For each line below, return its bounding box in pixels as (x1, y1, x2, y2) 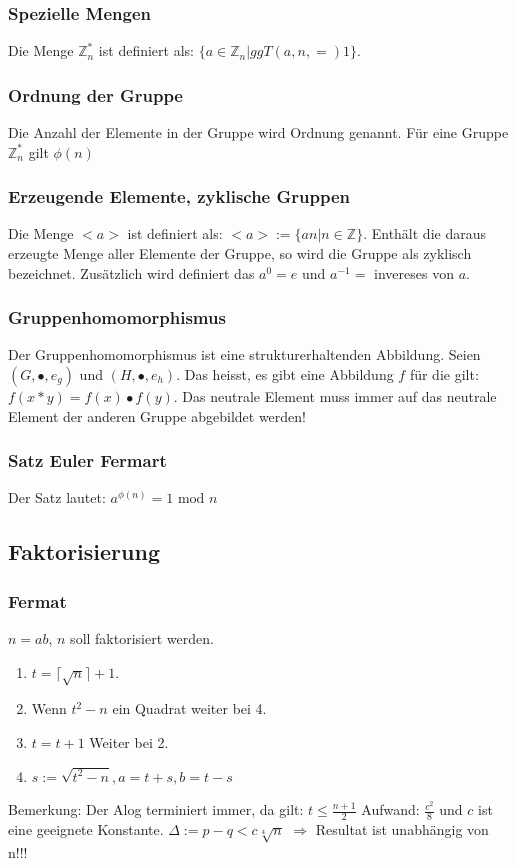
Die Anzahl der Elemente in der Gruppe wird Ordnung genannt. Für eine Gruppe (8, 122, 509, 143)
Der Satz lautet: (8, 487, 106, 508)
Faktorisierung (8, 536, 160, 567)
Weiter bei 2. (89, 731, 169, 752)
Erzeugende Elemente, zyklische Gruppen (8, 184, 350, 209)
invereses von (374, 262, 454, 283)
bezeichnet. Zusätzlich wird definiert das (8, 262, 255, 283)
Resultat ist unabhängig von (315, 819, 489, 839)
